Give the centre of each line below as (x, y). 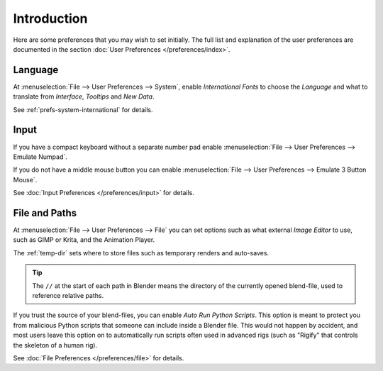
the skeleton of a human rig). (55, 345)
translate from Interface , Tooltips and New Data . (84, 96)
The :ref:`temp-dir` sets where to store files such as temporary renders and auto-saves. (141, 253)
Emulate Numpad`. (40, 157)
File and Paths (45, 213)
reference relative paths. (68, 295)
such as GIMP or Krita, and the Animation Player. (84, 240)
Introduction (50, 18)
